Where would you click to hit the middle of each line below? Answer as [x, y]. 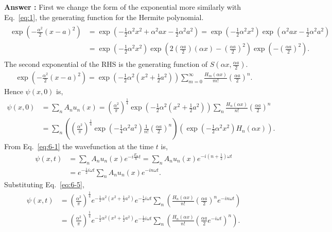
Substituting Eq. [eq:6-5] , [44, 184]
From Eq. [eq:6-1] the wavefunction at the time [79, 146]
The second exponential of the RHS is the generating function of [106, 64]
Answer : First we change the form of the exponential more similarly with [123, 7]
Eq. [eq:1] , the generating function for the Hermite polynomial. [104, 17]
